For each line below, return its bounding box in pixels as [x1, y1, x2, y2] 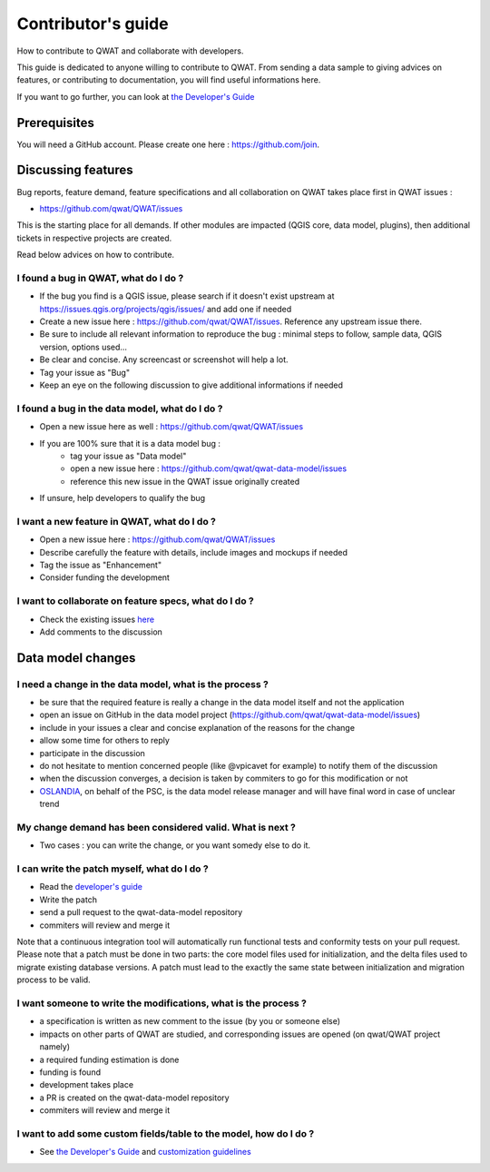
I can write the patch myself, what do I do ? [16, 862, 209, 875]
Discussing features [16, 163, 133, 178]
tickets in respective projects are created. [16, 232, 172, 243]
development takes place [39, 1079, 134, 1090]
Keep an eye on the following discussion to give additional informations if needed [39, 379, 344, 390]
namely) [39, 1041, 70, 1052]
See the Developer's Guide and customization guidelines [39, 1147, 251, 1157]
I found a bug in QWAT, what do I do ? [16, 271, 184, 284]
